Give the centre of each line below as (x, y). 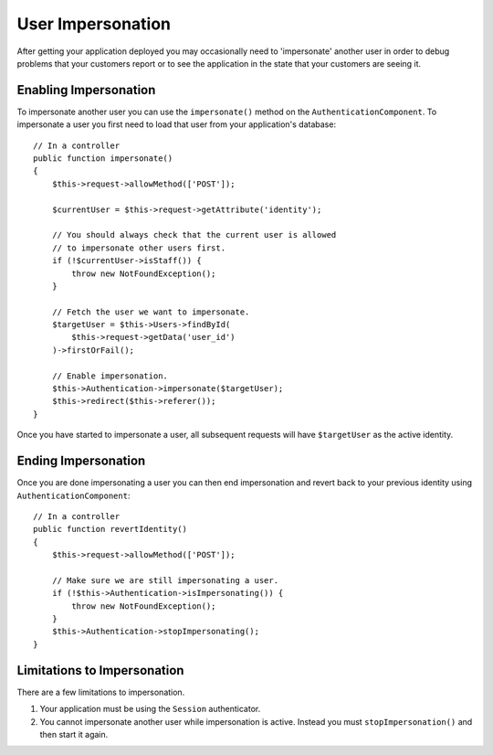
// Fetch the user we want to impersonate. (151, 312)
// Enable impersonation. (110, 376)
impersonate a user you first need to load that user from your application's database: (177, 124)
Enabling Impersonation (86, 90)
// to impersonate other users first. (139, 248)
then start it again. (74, 734)
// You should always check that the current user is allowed (194, 235)
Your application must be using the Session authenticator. (150, 709)
